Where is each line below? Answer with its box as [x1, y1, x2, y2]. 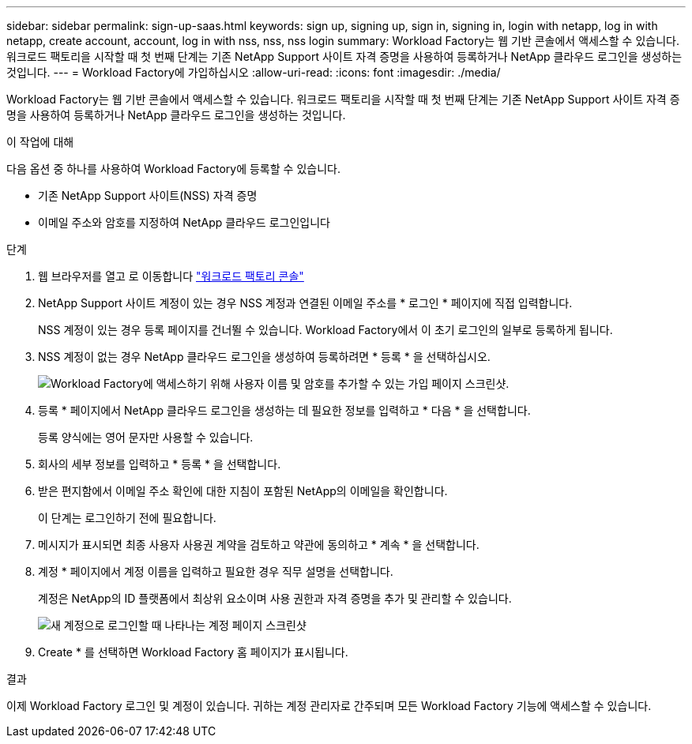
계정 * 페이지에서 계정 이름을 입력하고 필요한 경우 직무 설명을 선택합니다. [38, 565, 393, 578]
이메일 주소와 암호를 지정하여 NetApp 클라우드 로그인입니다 [38, 216, 330, 229]
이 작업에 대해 [6, 135, 74, 148]
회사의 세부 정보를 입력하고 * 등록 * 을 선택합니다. [38, 457, 281, 471]
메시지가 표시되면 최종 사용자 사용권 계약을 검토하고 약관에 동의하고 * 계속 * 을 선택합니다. [38, 538, 480, 551]
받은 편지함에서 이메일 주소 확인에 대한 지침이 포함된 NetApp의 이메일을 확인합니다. [38, 484, 448, 498]
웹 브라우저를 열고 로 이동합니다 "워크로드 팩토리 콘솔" [38, 269, 304, 283]
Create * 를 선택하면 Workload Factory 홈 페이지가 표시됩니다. [38, 645, 348, 659]
